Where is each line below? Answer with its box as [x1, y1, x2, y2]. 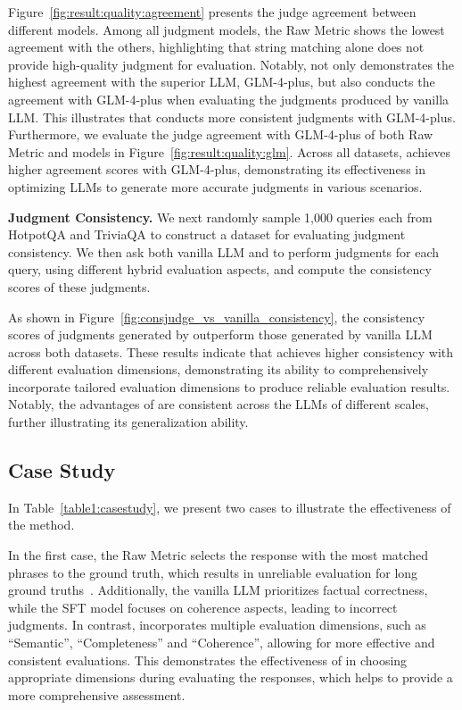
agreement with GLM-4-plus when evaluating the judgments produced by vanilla [8, 89, 450, 108]
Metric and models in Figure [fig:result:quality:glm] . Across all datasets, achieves [8, 142, 450, 161]
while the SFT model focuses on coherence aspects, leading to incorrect [8, 597, 398, 616]
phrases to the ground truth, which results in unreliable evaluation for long [8, 563, 418, 581]
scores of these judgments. [8, 277, 151, 296]
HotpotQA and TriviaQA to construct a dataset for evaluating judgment [8, 225, 406, 244]
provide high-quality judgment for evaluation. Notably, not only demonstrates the [8, 54, 455, 73]
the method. [8, 515, 75, 534]
